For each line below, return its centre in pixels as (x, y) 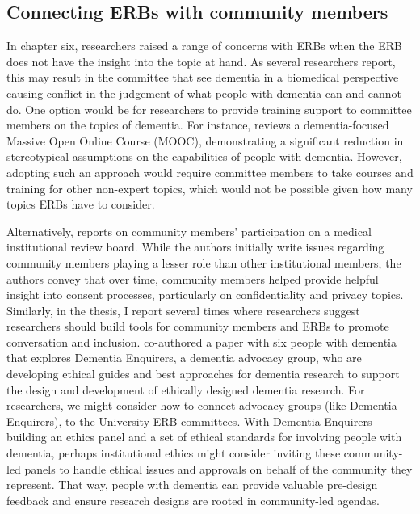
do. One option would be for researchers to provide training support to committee (209, 109)
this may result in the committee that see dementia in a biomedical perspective (203, 77)
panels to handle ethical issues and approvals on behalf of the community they (218, 468)
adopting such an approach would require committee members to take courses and (210, 172)
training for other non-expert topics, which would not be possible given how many (210, 188)
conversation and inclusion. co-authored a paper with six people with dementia (202, 341)
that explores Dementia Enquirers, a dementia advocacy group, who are (184, 358)
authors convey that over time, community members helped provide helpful (193, 278)
